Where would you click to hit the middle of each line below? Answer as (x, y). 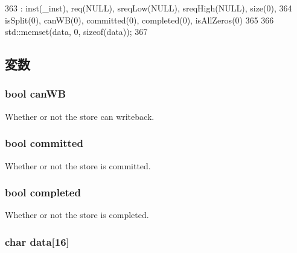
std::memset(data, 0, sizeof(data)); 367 (76, 32)
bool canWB (36, 94)
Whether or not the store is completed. (77, 215)
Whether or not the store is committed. (78, 165)
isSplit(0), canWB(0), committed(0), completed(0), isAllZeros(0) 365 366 (139, 20)
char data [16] (37, 241)
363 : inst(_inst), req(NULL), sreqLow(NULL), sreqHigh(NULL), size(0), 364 (148, 8)
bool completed (43, 192)
